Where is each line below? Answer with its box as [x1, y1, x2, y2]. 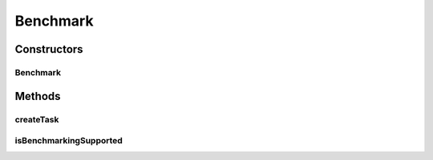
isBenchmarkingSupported [14, 135, 123, 146]
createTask [14, 114, 59, 125]
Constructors [14, 42, 83, 56]
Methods [14, 89, 61, 103]
